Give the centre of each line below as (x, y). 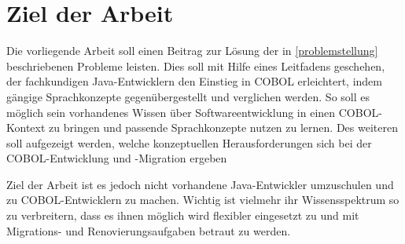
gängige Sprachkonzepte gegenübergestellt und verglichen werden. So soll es (188, 96)
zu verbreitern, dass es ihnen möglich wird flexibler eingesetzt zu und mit (183, 215)
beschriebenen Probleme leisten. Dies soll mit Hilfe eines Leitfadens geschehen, (196, 66)
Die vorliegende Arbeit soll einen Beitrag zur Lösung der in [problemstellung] (192, 51)
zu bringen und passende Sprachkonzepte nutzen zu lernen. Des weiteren (223, 127)
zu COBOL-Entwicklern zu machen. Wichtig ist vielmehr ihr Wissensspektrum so (203, 200)
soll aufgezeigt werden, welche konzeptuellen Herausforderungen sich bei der (189, 142)
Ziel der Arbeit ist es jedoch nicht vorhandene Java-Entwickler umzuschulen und (200, 184)
